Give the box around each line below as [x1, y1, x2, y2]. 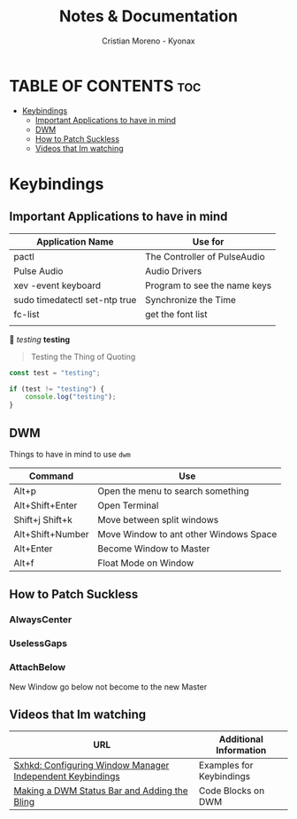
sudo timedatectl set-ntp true [13, 293, 137, 306]
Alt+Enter [13, 542, 53, 555]
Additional [218, 733, 263, 745]
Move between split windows [97, 514, 219, 526]
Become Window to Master [97, 542, 210, 555]
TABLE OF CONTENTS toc [9, 75, 202, 96]
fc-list [13, 308, 40, 320]
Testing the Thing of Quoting [30, 351, 136, 362]
